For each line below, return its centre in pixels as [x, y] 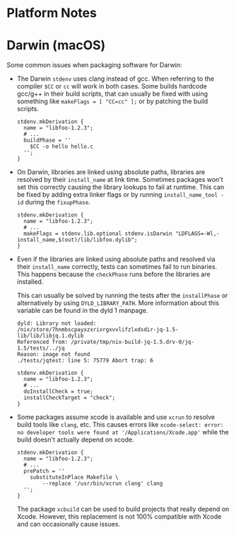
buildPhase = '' [47, 140]
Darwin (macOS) [56, 46]
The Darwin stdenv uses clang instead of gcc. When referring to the [116, 79]
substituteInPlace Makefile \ [74, 478]
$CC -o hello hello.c [61, 146]
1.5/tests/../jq [41, 348]
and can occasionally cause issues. [69, 524]
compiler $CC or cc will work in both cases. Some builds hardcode [112, 86]
